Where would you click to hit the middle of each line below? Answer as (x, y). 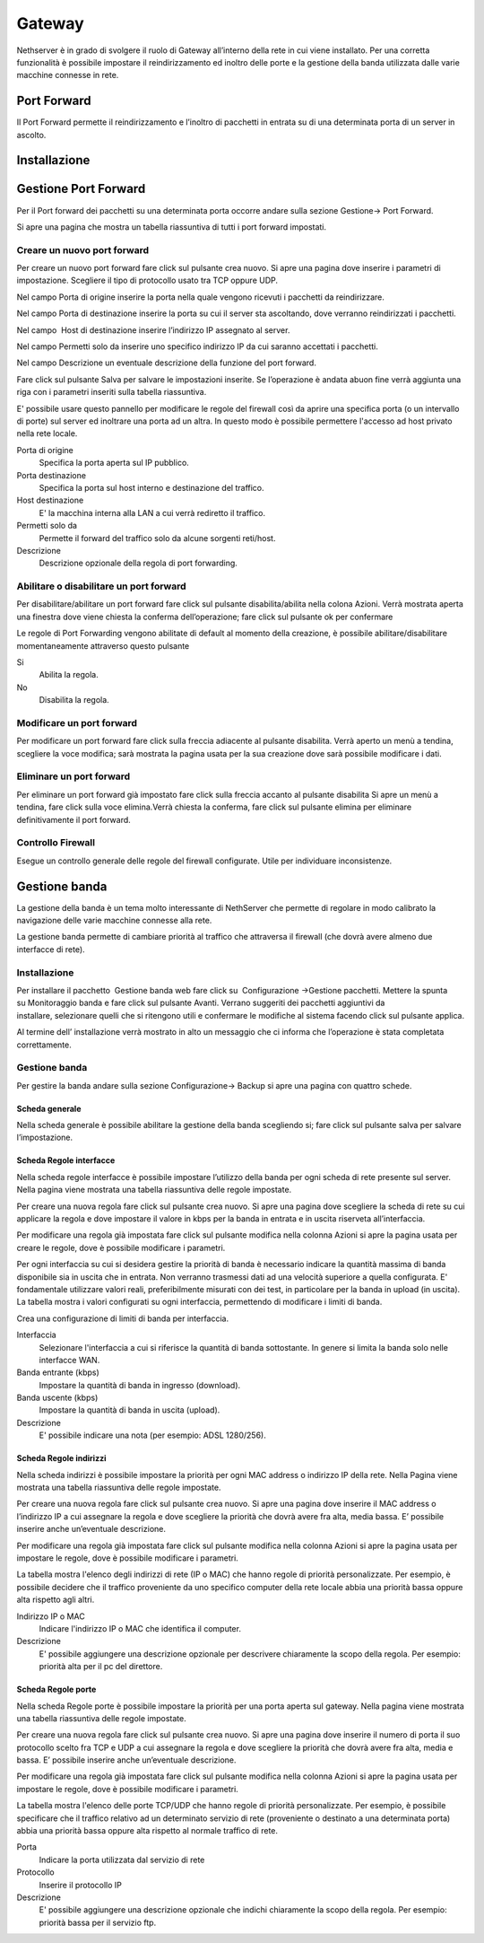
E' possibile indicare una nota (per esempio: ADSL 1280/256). (152, 1435)
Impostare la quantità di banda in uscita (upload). (130, 1410)
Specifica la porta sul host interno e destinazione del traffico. (151, 487)
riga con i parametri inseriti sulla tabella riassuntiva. (112, 392)
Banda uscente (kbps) (57, 1398)
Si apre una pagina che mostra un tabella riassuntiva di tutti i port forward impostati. (172, 227)
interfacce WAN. (69, 1360)
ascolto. (31, 135)
